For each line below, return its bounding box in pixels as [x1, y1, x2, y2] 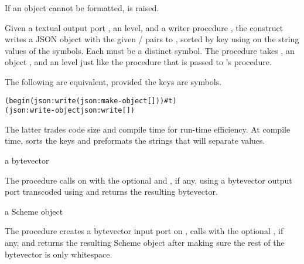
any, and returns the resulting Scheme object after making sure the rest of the [5, 236, 285, 249]
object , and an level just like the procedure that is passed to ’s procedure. [5, 56, 272, 68]
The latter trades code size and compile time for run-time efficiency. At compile [5, 123, 291, 135]
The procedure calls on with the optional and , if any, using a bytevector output [5, 174, 292, 186]
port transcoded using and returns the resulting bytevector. [5, 185, 218, 198]
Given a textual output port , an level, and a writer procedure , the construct [5, 21, 283, 33]
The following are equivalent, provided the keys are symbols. [5, 75, 222, 87]
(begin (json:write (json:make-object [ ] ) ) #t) [5, 96, 177, 105]
